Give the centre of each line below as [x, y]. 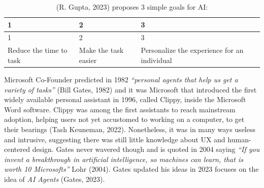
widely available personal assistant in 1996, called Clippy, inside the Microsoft [125, 99]
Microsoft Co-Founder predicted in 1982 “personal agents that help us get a [121, 79]
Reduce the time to [38, 50]
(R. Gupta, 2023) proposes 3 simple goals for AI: [132, 7]
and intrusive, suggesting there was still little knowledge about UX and [115, 139]
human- [239, 139]
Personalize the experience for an [192, 50]
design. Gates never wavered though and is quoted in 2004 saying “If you [146, 149]
